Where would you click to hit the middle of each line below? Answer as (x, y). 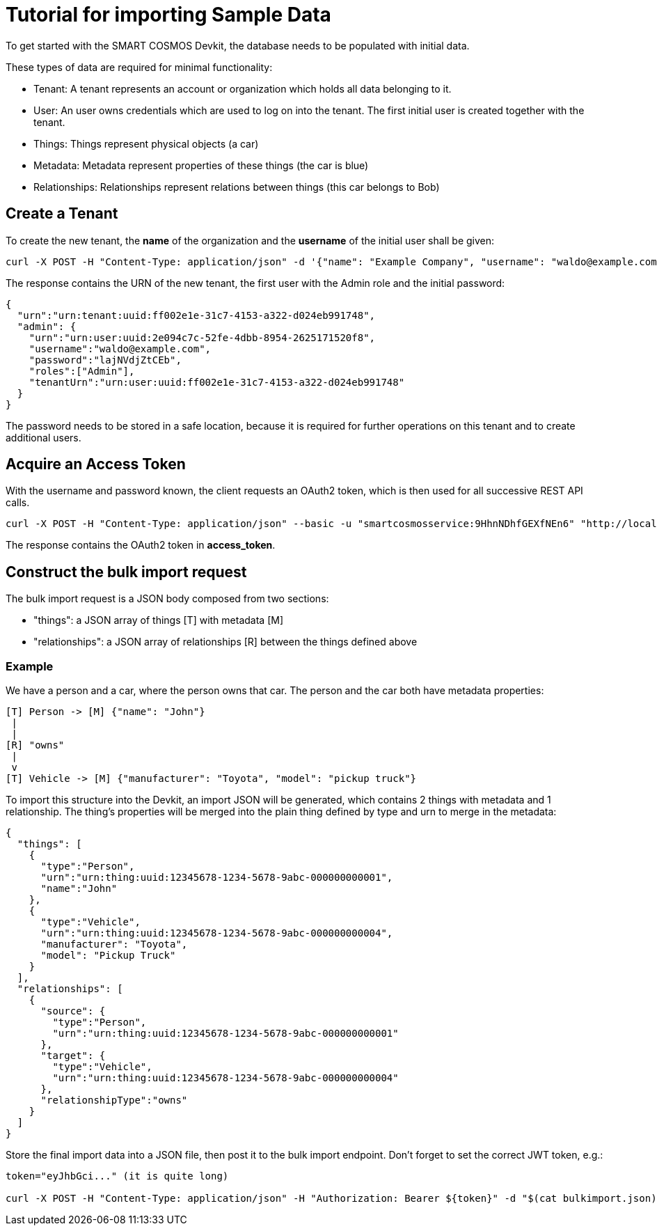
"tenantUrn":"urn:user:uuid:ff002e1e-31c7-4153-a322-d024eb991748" (217, 382)
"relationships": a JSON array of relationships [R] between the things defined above (225, 642)
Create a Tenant (62, 214)
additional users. (43, 437)
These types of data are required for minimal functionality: (139, 67)
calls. (18, 503)
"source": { (73, 1011)
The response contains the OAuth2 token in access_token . (141, 545)
